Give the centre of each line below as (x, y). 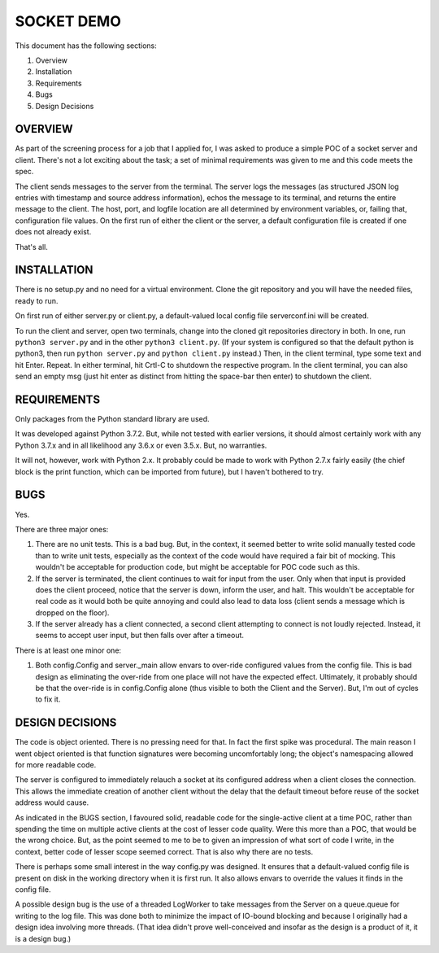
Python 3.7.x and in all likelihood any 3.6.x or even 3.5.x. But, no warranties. (141, 445)
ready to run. (37, 300)
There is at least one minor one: (68, 650)
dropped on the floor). (72, 612)
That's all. (31, 247)
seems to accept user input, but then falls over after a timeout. (139, 636)
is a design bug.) (43, 938)
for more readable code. (56, 765)
